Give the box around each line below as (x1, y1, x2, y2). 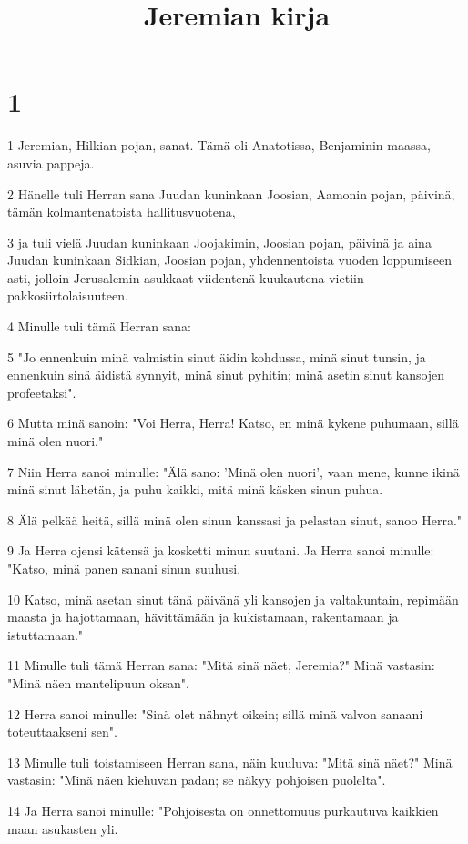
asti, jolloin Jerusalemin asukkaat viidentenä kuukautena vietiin (7, 268, 364, 287)
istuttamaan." (7, 625, 84, 644)
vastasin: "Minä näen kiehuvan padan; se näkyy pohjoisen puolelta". (7, 770, 386, 789)
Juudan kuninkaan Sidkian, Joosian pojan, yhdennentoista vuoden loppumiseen (7, 250, 453, 269)
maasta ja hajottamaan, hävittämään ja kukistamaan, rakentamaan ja (7, 607, 399, 626)
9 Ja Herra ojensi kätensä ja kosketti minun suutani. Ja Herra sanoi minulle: (7, 541, 434, 560)
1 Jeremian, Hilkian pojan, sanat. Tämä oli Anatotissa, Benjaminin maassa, (7, 136, 431, 155)
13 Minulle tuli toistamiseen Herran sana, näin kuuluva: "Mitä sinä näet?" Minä (7, 752, 453, 771)
